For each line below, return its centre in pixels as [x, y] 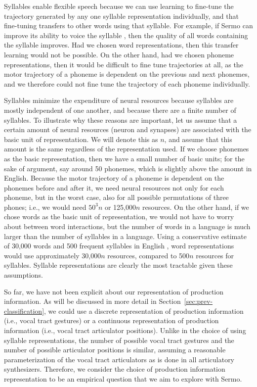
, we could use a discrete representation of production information [144, 311]
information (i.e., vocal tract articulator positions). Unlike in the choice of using [125, 330]
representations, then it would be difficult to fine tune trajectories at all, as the [124, 64]
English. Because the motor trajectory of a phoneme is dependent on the [114, 178]
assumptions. [23, 275]
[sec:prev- [198, 301]
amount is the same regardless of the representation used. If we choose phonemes [127, 149]
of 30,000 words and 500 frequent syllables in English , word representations [119, 246]
